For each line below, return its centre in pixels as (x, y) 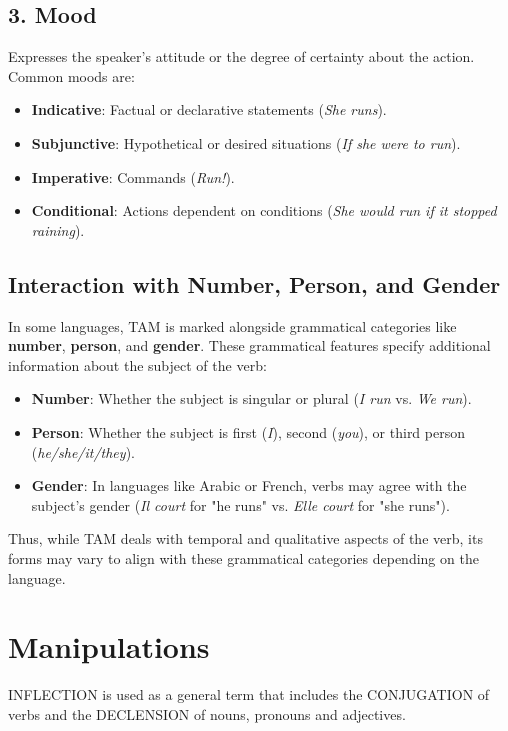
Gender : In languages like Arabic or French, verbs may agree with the (249, 485)
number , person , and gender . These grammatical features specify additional (249, 345)
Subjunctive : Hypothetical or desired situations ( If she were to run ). (246, 142)
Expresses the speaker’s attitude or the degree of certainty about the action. (241, 56)
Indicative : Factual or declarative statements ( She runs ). (209, 109)
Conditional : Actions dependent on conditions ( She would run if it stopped (264, 210)
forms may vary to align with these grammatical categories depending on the (243, 557)
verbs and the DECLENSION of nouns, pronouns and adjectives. (207, 713)
